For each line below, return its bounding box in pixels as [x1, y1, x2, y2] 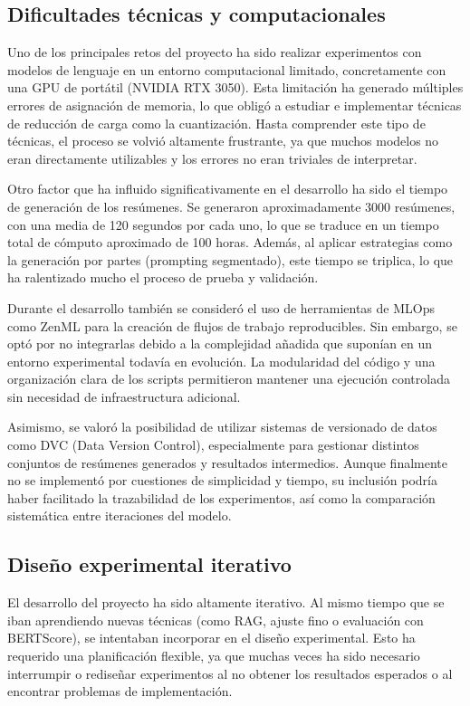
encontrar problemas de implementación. [7, 682, 233, 701]
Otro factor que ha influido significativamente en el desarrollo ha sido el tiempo [7, 179, 448, 198]
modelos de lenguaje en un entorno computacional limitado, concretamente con [7, 60, 446, 79]
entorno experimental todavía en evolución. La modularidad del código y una [7, 351, 436, 370]
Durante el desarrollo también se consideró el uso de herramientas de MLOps [7, 298, 435, 317]
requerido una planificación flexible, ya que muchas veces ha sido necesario [7, 646, 420, 665]
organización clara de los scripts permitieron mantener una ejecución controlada [7, 369, 450, 388]
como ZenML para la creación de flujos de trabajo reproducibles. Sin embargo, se [7, 316, 457, 335]
